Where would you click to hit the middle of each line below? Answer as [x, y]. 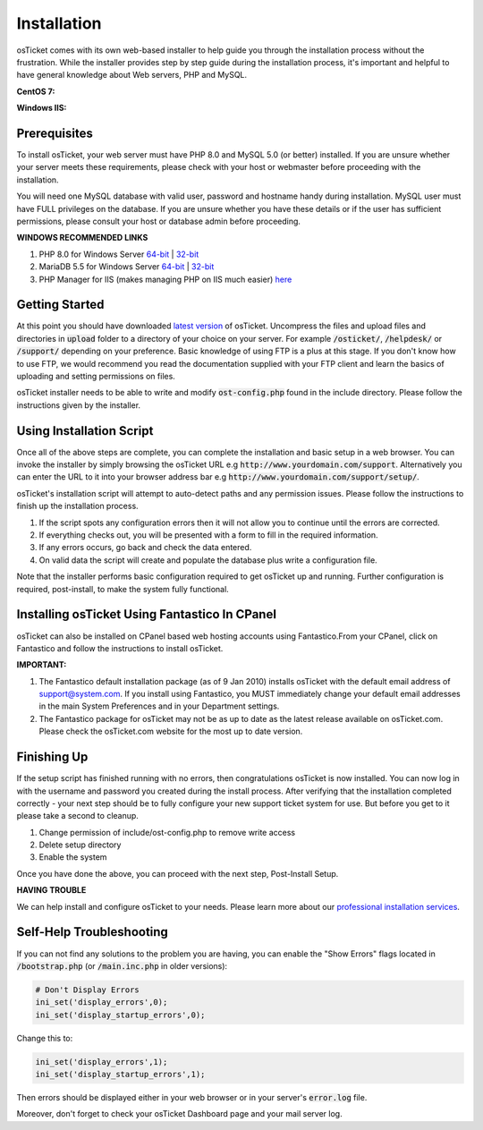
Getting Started [60, 305]
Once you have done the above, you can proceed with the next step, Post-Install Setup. [178, 873]
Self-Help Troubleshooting [93, 932]
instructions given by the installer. [79, 405]
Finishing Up [52, 757]
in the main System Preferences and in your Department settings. [159, 706]
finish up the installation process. [77, 506]
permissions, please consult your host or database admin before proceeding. [159, 221]
